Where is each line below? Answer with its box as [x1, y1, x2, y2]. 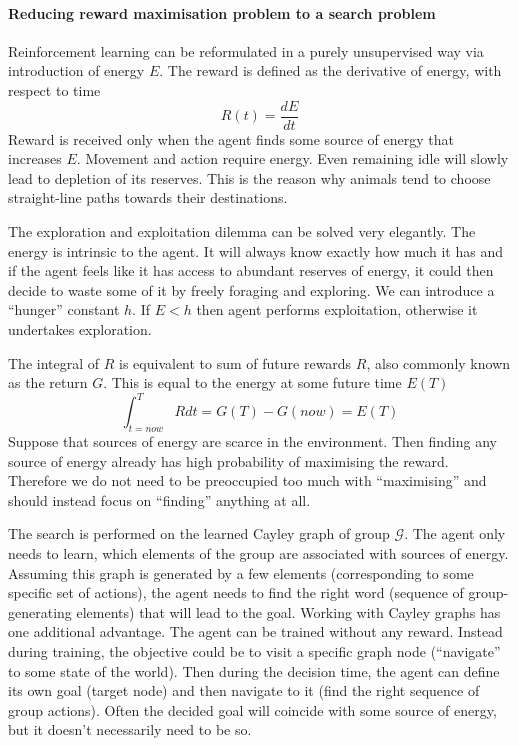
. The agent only [404, 523, 506, 544]
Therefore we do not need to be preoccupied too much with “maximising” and [8, 470, 487, 491]
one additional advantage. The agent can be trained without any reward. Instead [8, 621, 503, 642]
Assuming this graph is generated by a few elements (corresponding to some [8, 562, 474, 583]
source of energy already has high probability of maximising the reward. [8, 450, 449, 471]
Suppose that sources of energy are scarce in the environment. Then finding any [8, 431, 497, 452]
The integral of [8, 352, 100, 373]
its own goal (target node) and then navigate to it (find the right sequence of [8, 680, 480, 701]
